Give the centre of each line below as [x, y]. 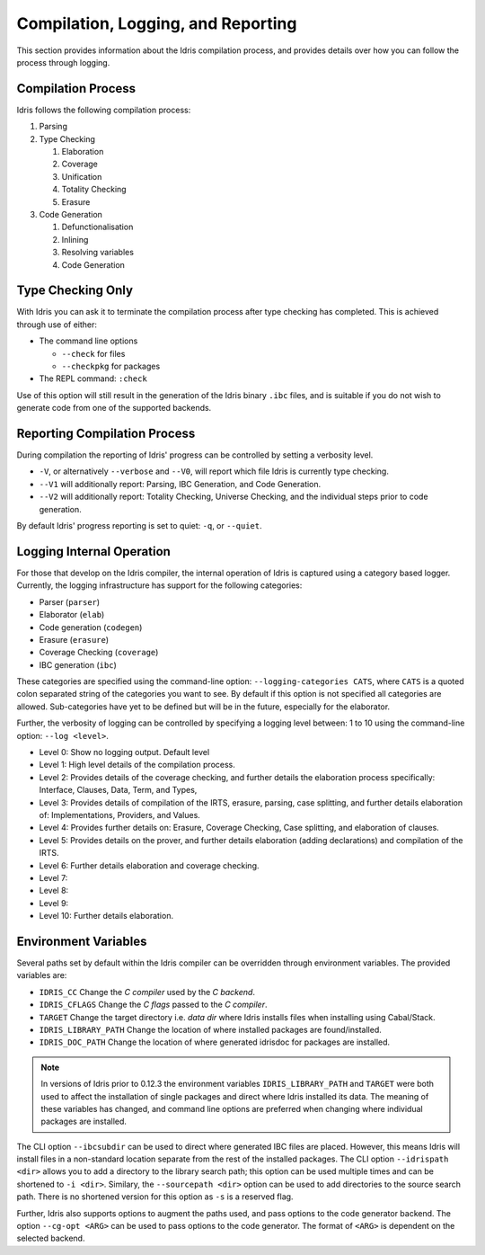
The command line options [88, 341]
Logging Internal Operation [93, 552]
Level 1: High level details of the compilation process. [137, 765]
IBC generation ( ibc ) [78, 664]
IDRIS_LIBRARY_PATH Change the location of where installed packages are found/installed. [210, 1029]
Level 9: [54, 903]
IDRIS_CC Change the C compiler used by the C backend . [147, 992]
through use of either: [57, 325]
